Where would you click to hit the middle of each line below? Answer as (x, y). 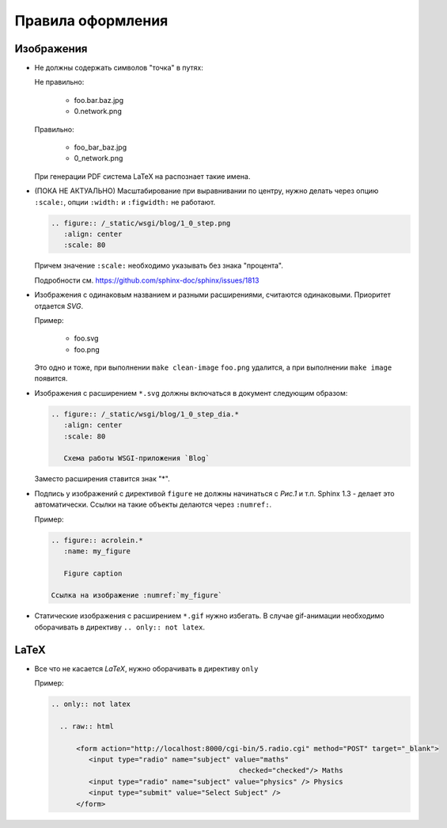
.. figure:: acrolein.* (97, 540)
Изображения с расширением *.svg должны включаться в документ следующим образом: (191, 393)
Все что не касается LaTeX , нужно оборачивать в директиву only (146, 668)
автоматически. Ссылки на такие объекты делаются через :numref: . (153, 505)
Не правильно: (59, 82)
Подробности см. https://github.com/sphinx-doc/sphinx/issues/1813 (147, 280)
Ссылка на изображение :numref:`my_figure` (137, 595)
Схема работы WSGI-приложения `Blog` (136, 458)
